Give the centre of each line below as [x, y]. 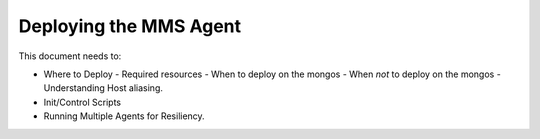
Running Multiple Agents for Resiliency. [124, 116]
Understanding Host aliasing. [103, 88]
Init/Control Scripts [82, 102]
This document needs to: [70, 56]
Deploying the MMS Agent [130, 26]
